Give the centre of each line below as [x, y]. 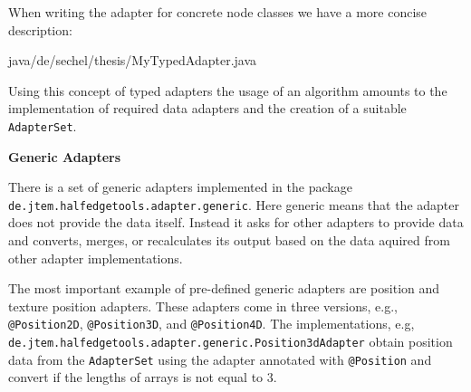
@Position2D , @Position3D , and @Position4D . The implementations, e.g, [211, 324]
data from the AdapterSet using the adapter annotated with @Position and [220, 359]
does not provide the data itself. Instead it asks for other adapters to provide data [236, 222]
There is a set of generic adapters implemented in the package [180, 187]
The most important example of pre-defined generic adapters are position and [224, 288]
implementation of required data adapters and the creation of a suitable [207, 108]
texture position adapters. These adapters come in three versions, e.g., [203, 306]
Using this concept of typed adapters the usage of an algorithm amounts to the [228, 90]
